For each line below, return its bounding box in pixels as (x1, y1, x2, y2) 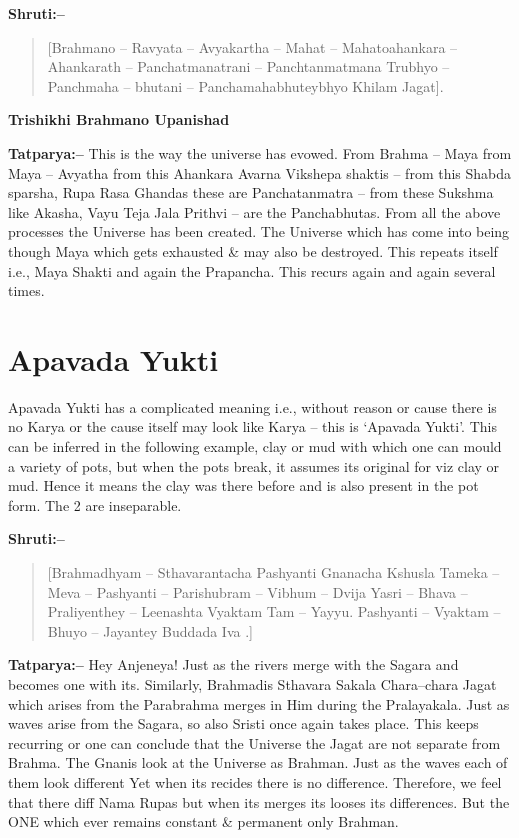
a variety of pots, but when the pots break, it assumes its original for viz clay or (8, 455, 500, 476)
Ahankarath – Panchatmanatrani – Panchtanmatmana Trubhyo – (47, 56, 450, 77)
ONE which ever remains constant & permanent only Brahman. (8, 811, 399, 832)
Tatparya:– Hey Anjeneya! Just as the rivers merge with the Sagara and (8, 654, 459, 675)
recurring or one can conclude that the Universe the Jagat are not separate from (8, 732, 501, 753)
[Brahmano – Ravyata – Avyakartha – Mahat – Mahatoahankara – (47, 36, 458, 57)
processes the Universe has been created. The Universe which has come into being (8, 221, 510, 242)
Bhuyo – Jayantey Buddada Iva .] (47, 620, 253, 641)
